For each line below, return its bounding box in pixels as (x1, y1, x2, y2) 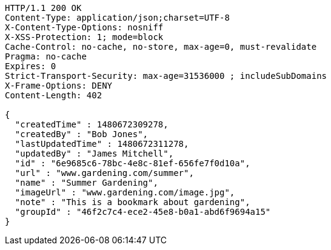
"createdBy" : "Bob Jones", (15, 129, 149, 139)
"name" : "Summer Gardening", (15, 178, 158, 187)
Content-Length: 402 (5, 90, 102, 100)
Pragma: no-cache (5, 52, 87, 61)
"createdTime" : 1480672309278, (15, 120, 169, 129)
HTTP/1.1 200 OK (5, 3, 82, 13)
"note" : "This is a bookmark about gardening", (15, 197, 250, 207)
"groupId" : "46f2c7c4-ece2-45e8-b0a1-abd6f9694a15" (15, 207, 271, 217)
